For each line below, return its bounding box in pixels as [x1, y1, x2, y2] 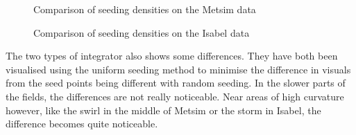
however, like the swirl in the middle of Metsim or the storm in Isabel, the [6, 102, 321, 117]
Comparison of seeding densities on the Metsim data [33, 2, 256, 16]
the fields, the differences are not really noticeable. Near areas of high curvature [6, 89, 344, 103]
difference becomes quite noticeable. [6, 116, 158, 131]
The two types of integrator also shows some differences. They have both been [6, 48, 338, 63]
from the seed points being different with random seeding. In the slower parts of [6, 75, 346, 90]
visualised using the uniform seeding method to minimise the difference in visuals [6, 62, 351, 76]
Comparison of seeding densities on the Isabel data [33, 25, 250, 39]
